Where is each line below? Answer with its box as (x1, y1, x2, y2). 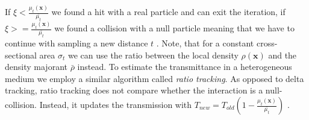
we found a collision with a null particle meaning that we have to (54, 22, 295, 34)
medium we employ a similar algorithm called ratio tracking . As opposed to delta (5, 72, 304, 84)
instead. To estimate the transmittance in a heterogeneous (77, 60, 292, 73)
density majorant (5, 60, 67, 73)
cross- (256, 37, 278, 49)
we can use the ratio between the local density (67, 48, 239, 61)
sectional (5, 48, 37, 61)
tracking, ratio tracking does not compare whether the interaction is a (5, 84, 263, 96)
